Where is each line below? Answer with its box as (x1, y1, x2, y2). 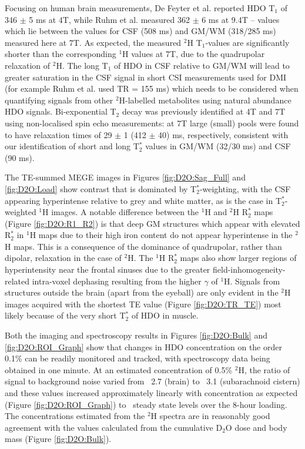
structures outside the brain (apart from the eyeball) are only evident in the (5, 286, 279, 299)
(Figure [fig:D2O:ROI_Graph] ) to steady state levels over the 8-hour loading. (5, 398, 287, 410)
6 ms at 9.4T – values (202, 13, 280, 25)
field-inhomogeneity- (213, 263, 286, 276)
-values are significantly (205, 36, 290, 48)
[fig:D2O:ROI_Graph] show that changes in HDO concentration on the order (5, 340, 282, 353)
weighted (5, 206, 36, 218)
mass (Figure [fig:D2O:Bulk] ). (5, 433, 112, 445)
